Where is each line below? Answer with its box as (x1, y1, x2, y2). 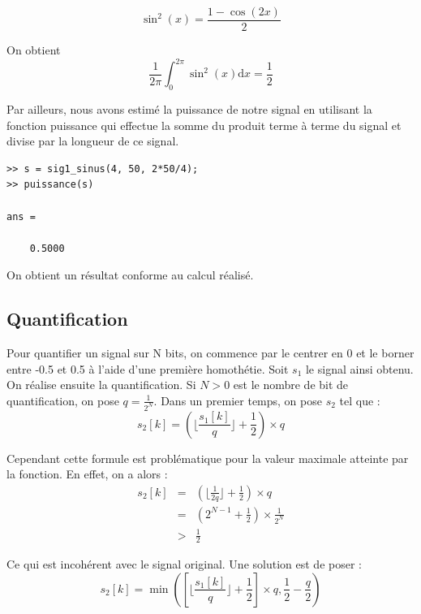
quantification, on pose (6, 391, 119, 409)
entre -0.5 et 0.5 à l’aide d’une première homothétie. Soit (6, 360, 289, 377)
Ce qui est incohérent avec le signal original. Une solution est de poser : (6, 556, 362, 573)
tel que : (339, 391, 380, 409)
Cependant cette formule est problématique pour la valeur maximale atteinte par (6, 449, 409, 466)
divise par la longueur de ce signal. (6, 132, 179, 149)
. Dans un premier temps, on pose (153, 391, 322, 409)
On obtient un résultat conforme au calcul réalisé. (6, 266, 254, 283)
